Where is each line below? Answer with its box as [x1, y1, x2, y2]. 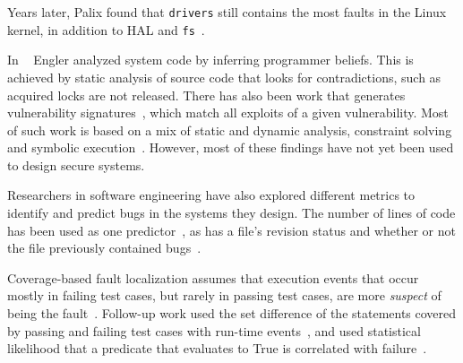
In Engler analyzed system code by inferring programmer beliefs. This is [7, 50, 414, 69]
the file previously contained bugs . [7, 238, 201, 257]
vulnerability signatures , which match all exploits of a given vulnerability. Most [7, 103, 449, 122]
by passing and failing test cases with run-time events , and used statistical [7, 321, 421, 340]
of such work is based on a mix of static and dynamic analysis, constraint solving [7, 120, 452, 139]
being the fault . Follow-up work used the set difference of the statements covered [7, 304, 457, 323]
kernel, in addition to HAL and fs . [7, 20, 205, 39]
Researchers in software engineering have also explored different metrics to [7, 186, 416, 204]
